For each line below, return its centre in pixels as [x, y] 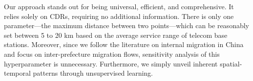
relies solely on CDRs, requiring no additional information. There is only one [119, 16]
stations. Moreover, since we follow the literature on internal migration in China [124, 44]
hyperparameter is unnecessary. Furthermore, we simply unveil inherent [111, 63]
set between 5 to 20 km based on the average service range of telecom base [116, 35]
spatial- [231, 63]
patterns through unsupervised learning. [93, 73]
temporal [17, 73]
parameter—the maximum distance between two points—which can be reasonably [126, 25]
